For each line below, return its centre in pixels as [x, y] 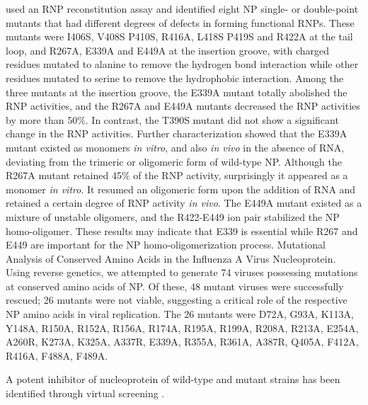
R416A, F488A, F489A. [57, 355]
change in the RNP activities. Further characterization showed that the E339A [177, 133]
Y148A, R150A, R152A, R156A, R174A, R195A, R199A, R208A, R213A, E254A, [182, 327]
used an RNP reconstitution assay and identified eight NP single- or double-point [182, 8]
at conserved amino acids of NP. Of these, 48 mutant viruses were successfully [175, 286]
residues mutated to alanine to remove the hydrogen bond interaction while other [182, 64]
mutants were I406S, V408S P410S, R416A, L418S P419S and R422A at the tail [179, 36]
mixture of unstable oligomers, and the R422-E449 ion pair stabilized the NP [173, 216]
